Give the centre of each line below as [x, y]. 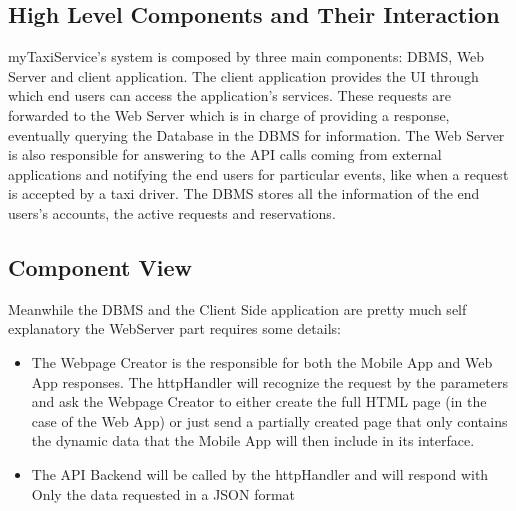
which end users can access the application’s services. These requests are [230, 95]
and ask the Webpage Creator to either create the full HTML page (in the [259, 401]
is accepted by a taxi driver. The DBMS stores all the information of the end [244, 193]
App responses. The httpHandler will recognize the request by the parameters [270, 381]
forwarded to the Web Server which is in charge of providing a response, [229, 114]
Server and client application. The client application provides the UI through [243, 75]
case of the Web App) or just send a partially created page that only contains [269, 420]
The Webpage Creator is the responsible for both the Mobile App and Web [262, 361]
